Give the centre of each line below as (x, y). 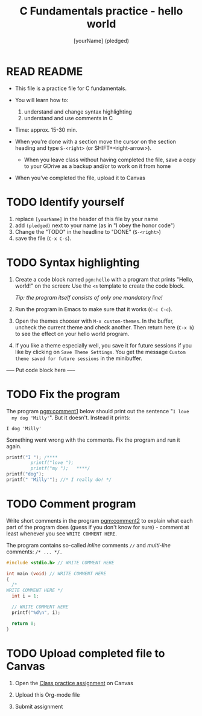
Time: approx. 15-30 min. (46, 130)
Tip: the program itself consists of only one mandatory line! (89, 297)
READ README (45, 71)
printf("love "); (52, 463)
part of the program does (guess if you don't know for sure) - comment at (98, 527)
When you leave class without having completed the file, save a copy (110, 160)
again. (14, 446)
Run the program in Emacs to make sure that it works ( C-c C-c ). (94, 309)
